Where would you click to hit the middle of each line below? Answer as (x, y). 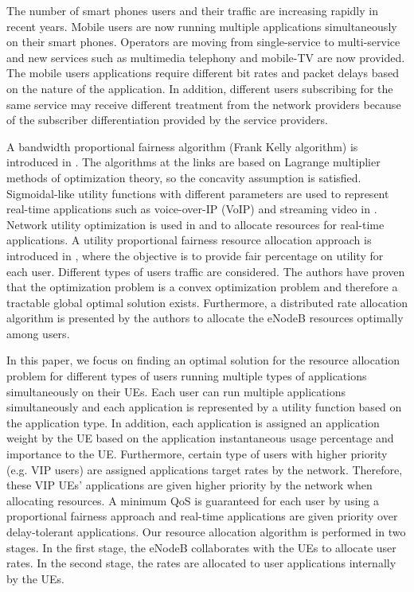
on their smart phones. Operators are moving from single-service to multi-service (203, 42)
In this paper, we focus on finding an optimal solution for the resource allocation (203, 360)
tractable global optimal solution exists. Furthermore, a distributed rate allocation (207, 302)
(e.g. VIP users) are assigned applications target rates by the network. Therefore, (205, 469)
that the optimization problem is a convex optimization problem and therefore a (202, 287)
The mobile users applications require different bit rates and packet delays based (203, 73)
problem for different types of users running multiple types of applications (187, 376)
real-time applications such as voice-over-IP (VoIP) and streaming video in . (192, 209)
